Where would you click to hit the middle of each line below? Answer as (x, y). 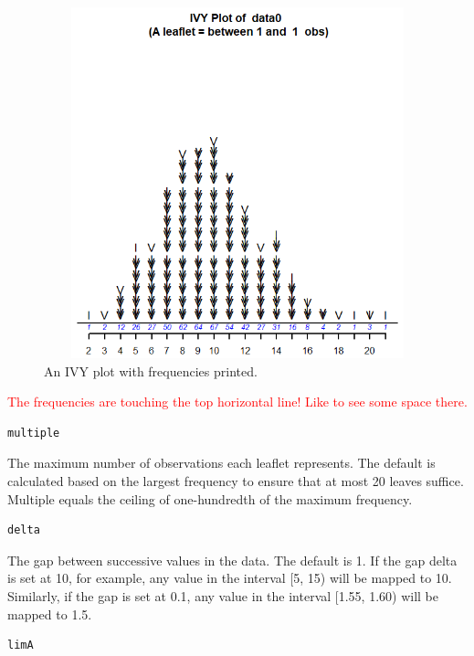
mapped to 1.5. (50, 614)
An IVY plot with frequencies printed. (151, 370)
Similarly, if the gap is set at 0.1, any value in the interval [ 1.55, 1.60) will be (223, 595)
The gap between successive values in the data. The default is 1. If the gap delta (232, 560)
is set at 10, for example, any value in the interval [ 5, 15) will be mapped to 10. (230, 578)
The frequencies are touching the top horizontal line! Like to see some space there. (237, 402)
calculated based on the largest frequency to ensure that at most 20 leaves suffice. (236, 480)
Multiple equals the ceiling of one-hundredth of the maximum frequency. (210, 498)
